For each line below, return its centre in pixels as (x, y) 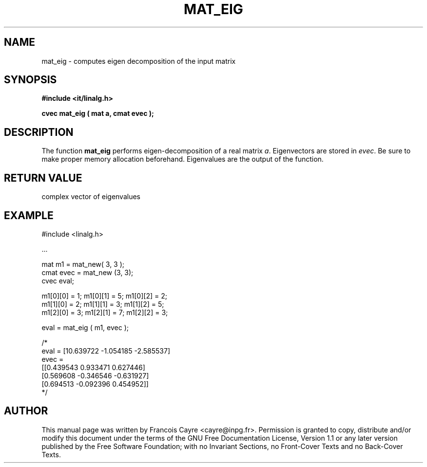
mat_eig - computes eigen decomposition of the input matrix (139, 61)
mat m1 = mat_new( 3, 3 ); (83, 264)
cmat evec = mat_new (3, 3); (87, 272)
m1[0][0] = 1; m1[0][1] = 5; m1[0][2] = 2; (104, 296)
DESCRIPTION (39, 132)
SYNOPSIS (30, 80)
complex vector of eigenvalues (91, 197)
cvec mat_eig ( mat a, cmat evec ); (98, 113)
